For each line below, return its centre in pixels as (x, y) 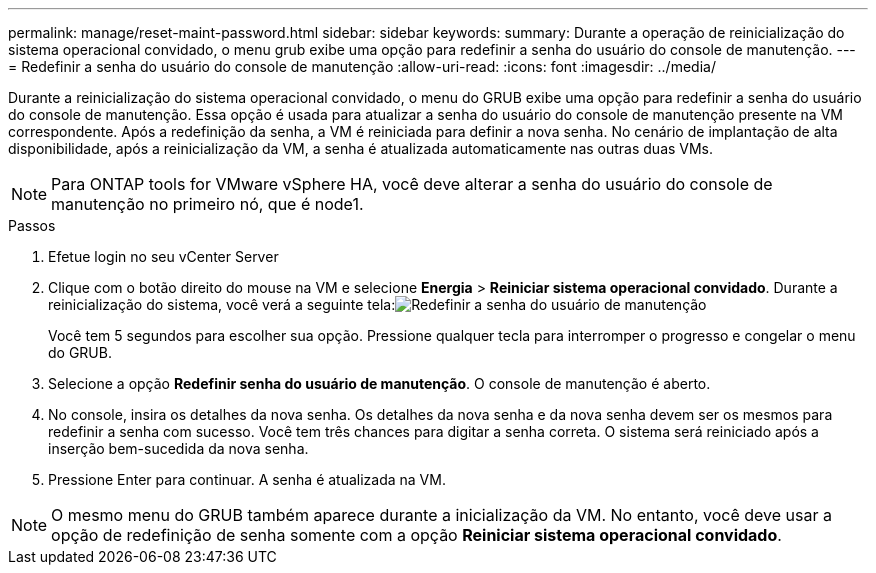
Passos (32, 225)
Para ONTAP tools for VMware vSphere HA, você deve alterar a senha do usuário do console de (412, 184)
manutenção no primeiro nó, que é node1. (207, 204)
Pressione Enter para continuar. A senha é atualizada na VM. (247, 479)
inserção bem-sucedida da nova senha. (178, 448)
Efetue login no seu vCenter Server (163, 256)
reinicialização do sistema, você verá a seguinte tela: (222, 304)
